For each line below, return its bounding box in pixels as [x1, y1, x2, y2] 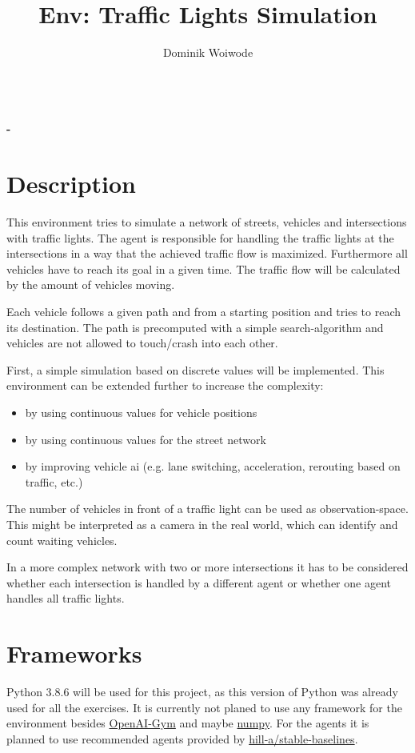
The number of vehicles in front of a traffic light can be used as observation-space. [6, 500, 409, 517]
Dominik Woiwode [162, 44, 253, 61]
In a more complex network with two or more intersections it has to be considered [6, 559, 409, 575]
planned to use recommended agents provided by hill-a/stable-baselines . [6, 730, 358, 747]
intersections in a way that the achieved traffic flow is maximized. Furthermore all [6, 245, 408, 262]
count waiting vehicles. [6, 531, 118, 548]
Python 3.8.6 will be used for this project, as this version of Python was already [6, 683, 398, 700]
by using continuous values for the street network [25, 431, 266, 447]
